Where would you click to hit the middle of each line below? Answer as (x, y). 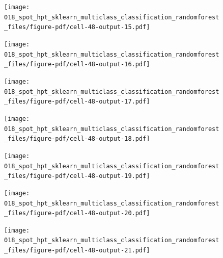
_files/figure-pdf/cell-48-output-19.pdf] (77, 176)
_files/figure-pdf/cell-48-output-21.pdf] (77, 251)
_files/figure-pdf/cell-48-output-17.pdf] (77, 102)
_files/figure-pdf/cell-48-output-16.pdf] (77, 64)
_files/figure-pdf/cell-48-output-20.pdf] (77, 213)
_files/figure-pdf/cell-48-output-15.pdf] (77, 27)
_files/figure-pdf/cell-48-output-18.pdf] (77, 139)
